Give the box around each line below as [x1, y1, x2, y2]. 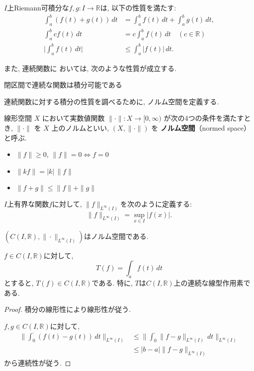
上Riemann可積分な [7, 2, 69, 12]
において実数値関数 [42, 113, 105, 123]
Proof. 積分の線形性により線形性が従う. [4, 304, 131, 314]
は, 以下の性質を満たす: [100, 2, 176, 12]
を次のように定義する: [120, 198, 192, 209]
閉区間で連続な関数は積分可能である [4, 79, 122, 90]
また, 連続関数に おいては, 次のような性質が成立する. [4, 63, 176, 73]
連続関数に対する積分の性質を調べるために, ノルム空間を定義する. [4, 96, 219, 106]
